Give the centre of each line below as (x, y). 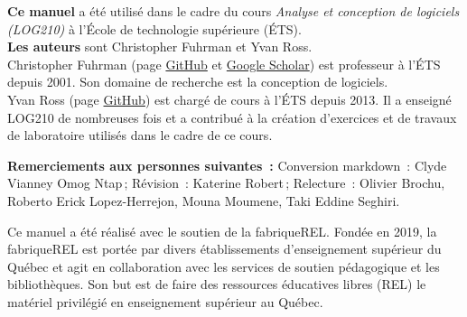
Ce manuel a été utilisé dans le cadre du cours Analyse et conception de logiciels (233, 11)
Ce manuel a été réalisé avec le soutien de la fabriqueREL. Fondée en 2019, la (222, 231)
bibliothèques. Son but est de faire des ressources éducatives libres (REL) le (217, 284)
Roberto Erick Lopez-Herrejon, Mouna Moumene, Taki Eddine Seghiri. (204, 200)
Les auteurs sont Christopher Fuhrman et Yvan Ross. (160, 47)
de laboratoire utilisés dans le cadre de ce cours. (140, 135)
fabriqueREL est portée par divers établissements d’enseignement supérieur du (224, 249)
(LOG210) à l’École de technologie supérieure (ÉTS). (154, 28)
